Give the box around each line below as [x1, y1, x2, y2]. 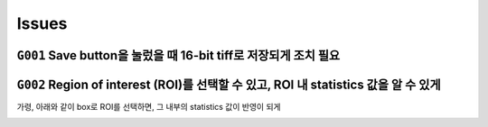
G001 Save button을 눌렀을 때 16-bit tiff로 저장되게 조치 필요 [16, 48, 341, 63]
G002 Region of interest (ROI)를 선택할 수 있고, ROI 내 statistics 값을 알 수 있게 [16, 77, 441, 92]
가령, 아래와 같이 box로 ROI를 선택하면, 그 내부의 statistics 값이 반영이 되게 [16, 102, 281, 113]
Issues [16, 14, 68, 33]
